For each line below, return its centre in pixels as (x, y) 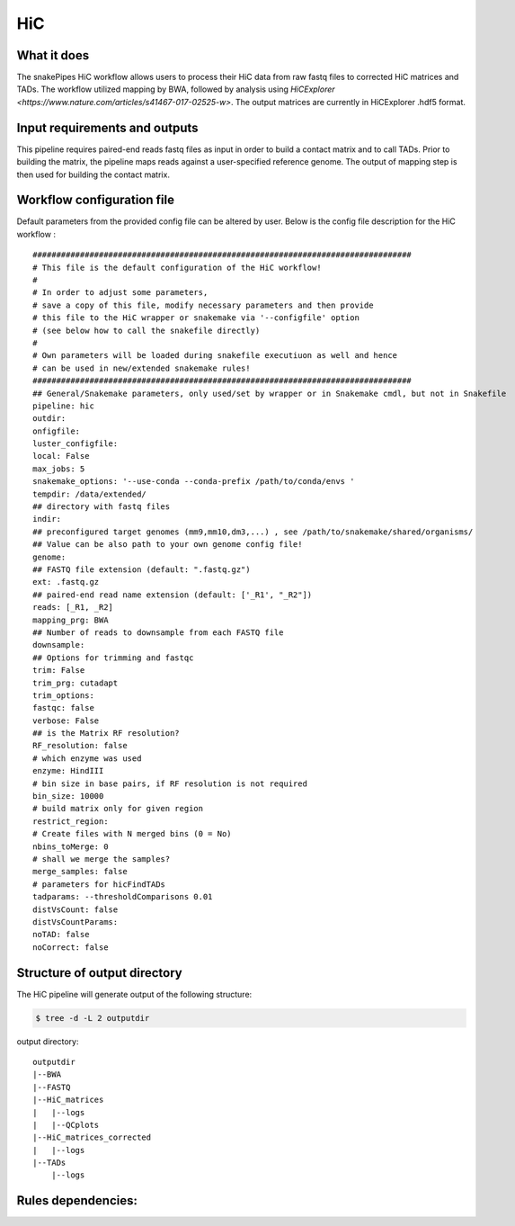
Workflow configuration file (96, 200)
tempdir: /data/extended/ (90, 494)
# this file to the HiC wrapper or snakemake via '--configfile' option (196, 318)
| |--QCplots (66, 1125)
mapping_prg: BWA (71, 620)
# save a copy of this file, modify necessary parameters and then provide (203, 305)
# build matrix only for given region (118, 809)
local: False (61, 456)
